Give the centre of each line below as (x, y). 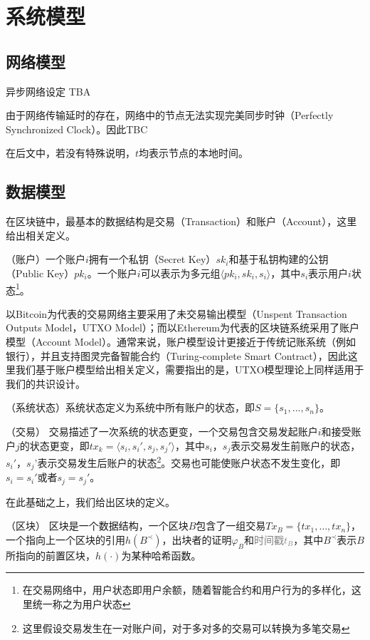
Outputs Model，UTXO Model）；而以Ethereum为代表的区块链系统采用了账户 (183, 327)
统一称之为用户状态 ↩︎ (81, 603)
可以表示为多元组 (180, 273)
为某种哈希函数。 (161, 555)
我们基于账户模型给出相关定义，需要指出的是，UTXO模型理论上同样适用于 (190, 370)
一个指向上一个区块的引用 (65, 539)
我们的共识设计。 (46, 383)
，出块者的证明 (197, 539)
